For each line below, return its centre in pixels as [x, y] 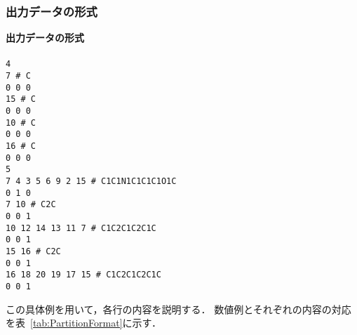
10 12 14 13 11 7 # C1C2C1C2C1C [81, 228]
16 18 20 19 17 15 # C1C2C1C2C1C [83, 275]
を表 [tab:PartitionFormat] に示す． [84, 323]
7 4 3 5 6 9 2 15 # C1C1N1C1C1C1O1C [91, 181]
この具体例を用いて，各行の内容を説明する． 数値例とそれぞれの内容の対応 [178, 309]
